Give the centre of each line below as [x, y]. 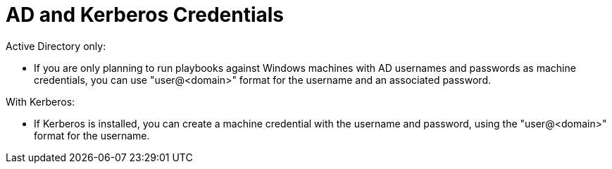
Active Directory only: [56, 46]
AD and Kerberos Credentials [145, 15]
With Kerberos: [40, 101]
